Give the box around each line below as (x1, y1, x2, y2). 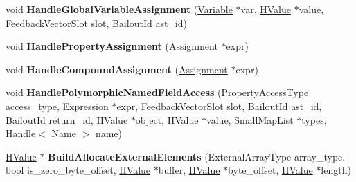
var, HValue (240, 2, 291, 16)
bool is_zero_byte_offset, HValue (6, 163, 151, 177)
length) (321, 163, 351, 177)
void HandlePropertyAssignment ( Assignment (6, 39, 218, 53)
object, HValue (135, 112, 199, 127)
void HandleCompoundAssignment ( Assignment (6, 62, 228, 76)
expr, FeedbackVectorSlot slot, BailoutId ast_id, (116, 98, 322, 113)
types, (301, 112, 327, 127)
